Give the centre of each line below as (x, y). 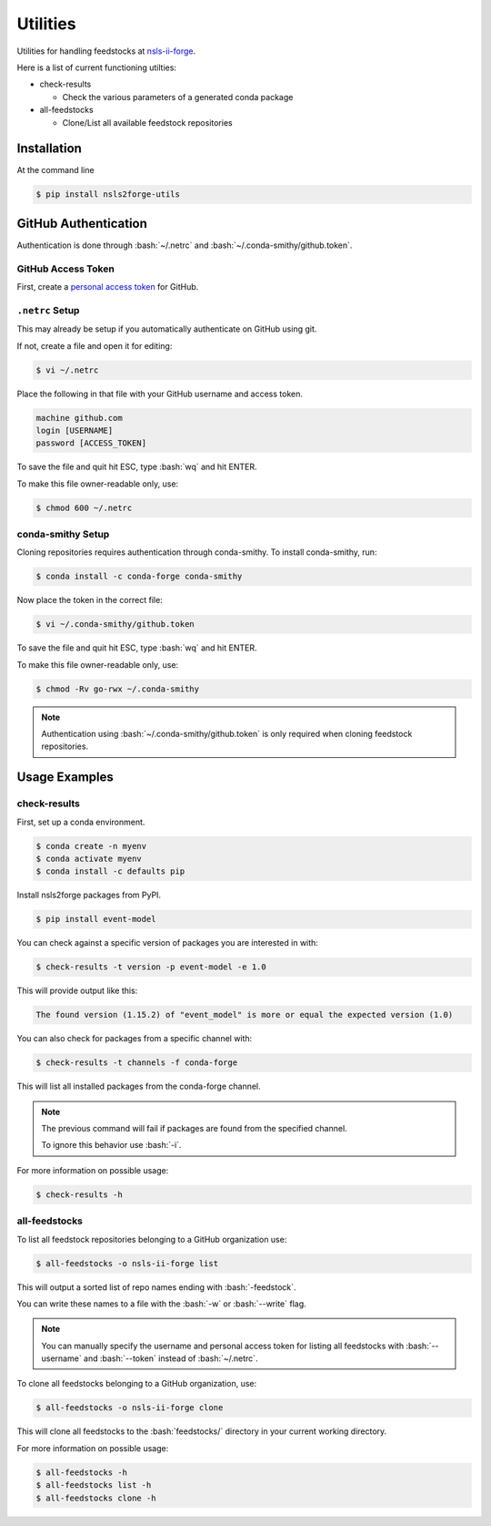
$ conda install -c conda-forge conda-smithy (139, 577)
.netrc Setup (48, 310)
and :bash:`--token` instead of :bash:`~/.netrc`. (170, 1358)
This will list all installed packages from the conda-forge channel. (139, 1086)
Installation (49, 149)
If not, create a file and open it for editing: (95, 345)
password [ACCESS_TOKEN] (91, 443)
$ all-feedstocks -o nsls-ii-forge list (127, 1263)
